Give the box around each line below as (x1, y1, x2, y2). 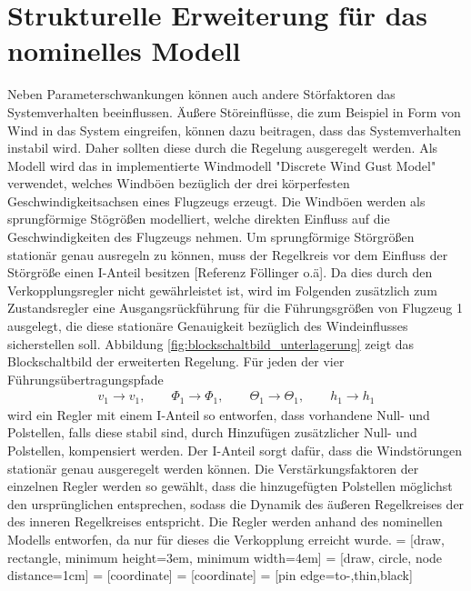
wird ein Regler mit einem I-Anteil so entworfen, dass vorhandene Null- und (7, 405, 430, 424)
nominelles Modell (7, 32, 241, 69)
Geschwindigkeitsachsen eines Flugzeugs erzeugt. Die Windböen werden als (7, 191, 426, 210)
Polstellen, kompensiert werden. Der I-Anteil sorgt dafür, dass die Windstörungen (7, 441, 463, 460)
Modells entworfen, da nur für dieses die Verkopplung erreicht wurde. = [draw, (7, 530, 445, 549)
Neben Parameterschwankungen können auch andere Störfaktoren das (7, 85, 396, 104)
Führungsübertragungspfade (7, 369, 164, 388)
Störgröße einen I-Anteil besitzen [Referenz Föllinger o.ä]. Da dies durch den (7, 263, 433, 282)
